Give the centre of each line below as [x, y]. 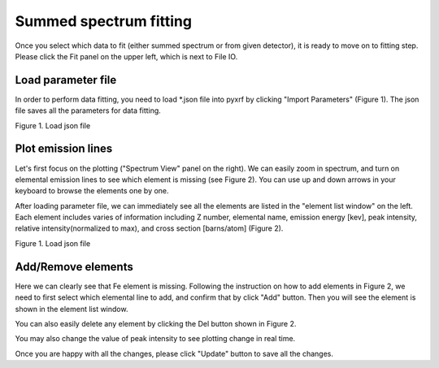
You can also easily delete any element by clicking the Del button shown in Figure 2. [156, 323]
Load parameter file [66, 80]
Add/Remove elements [74, 267]
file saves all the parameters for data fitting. [88, 110]
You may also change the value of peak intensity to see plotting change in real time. [155, 339]
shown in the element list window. [72, 309]
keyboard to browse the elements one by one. [92, 191]
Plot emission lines [64, 149]
